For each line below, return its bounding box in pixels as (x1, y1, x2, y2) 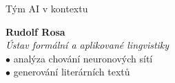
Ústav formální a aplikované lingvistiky (6, 38, 169, 52)
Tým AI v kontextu (6, 1, 88, 15)
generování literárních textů (13, 64, 130, 79)
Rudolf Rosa (6, 24, 65, 38)
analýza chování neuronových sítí (13, 51, 153, 65)
